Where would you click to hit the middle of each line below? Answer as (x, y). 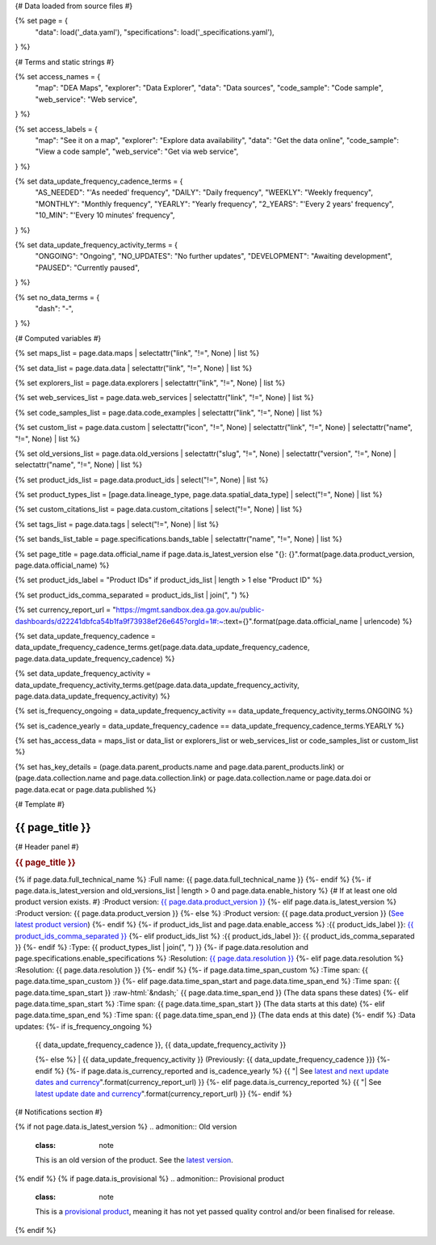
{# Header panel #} (47, 846)
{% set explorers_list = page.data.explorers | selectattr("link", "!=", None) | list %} (150, 382)
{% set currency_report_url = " (65, 610)
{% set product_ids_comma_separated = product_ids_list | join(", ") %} (132, 595)
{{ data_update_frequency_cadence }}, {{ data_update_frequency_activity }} (161, 1045)
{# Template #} (40, 804)
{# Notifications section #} (59, 1112)
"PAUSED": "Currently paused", (88, 268)
